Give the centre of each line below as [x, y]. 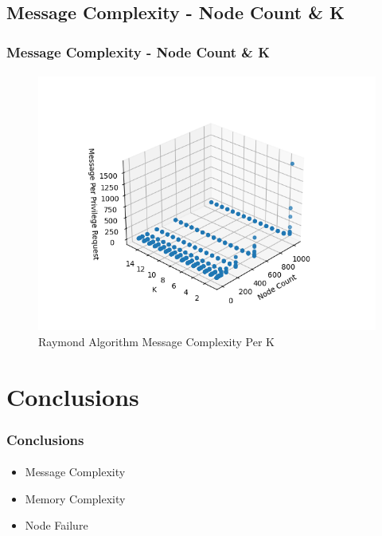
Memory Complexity [75, 498]
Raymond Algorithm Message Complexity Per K [156, 341]
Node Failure [57, 525]
